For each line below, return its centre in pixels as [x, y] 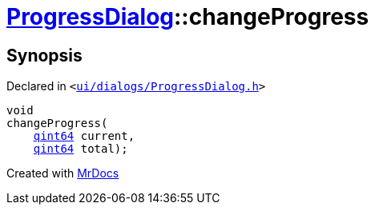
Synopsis [44, 55]
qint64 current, [84, 136]
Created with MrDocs [63, 173]
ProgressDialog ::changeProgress [188, 17]
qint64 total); [81, 149]
